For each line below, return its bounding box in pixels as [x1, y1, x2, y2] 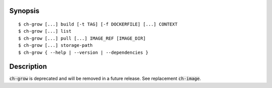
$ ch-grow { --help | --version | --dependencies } [18, 49, 149, 55]
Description [9, 62, 47, 71]
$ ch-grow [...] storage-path [18, 43, 93, 48]
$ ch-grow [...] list [18, 28, 72, 34]
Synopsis [9, 7, 40, 15]
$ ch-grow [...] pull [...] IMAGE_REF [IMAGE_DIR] [18, 35, 146, 41]
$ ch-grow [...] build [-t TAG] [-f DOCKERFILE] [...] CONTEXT [18, 22, 178, 27]
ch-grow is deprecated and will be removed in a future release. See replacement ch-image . [9, 75, 201, 81]
